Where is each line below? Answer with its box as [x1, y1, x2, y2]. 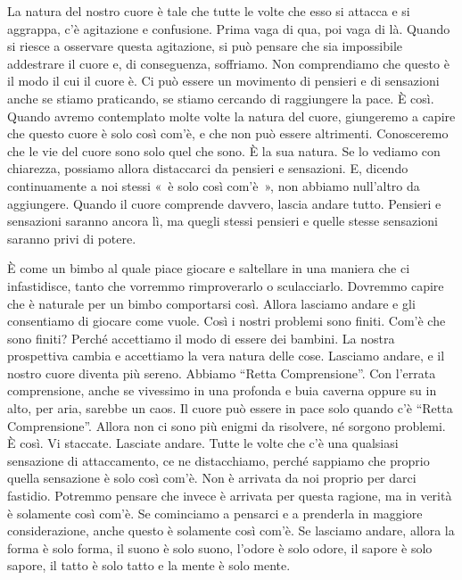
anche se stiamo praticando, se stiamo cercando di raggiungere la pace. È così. [7, 88, 434, 107]
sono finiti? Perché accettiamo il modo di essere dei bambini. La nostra [7, 328, 395, 347]
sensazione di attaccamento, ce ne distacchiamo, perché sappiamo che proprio [7, 451, 430, 469]
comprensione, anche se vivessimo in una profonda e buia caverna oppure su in [7, 381, 437, 400]
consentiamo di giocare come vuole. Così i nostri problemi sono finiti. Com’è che [7, 311, 446, 330]
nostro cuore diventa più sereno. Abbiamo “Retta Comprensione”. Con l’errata [7, 363, 436, 382]
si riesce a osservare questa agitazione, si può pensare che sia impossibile [7, 37, 403, 55]
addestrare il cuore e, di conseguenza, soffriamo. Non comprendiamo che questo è [7, 54, 450, 72]
